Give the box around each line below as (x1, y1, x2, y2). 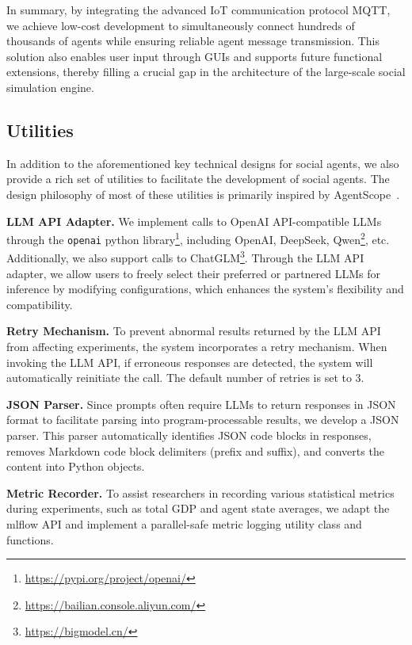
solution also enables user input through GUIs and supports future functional (6, 48, 383, 64)
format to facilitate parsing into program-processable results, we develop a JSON (6, 411, 399, 428)
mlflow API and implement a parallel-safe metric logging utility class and (6, 516, 362, 532)
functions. (6, 531, 54, 548)
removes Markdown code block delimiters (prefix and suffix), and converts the (6, 442, 384, 459)
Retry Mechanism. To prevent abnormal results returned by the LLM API (6, 322, 381, 339)
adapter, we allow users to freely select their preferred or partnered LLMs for (6, 265, 381, 281)
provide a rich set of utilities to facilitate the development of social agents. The (6, 170, 390, 187)
